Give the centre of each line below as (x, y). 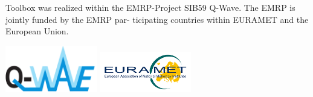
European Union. (37, 31)
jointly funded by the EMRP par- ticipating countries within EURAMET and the (157, 19)
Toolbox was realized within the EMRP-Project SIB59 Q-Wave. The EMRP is (150, 7)
